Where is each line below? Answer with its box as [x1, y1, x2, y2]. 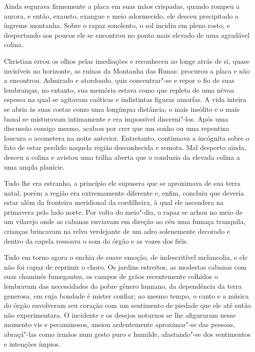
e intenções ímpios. [4, 338, 61, 349]
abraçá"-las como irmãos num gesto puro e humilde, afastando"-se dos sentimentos [4, 329, 251, 339]
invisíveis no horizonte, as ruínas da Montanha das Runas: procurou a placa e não [4, 65, 250, 75]
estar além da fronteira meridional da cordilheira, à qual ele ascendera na [4, 197, 224, 207]
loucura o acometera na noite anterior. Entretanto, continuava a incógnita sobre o [4, 132, 250, 143]
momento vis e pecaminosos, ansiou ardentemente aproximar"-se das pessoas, [4, 319, 235, 329]
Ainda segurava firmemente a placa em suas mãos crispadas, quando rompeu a [4, 1, 240, 11]
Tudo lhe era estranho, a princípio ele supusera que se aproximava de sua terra [4, 178, 241, 188]
